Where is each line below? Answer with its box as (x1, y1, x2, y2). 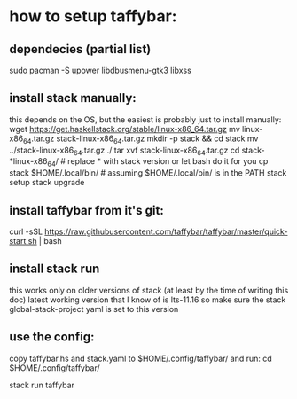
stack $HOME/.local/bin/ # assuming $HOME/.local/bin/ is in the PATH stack (9, 168, 287, 178)
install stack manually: (9, 90, 137, 106)
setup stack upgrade (9, 177, 85, 188)
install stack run (9, 262, 100, 277)
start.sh (9, 236, 37, 246)
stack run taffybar (9, 379, 75, 390)
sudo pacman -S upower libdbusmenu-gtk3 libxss (9, 65, 192, 75)
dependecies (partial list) (9, 42, 152, 57)
